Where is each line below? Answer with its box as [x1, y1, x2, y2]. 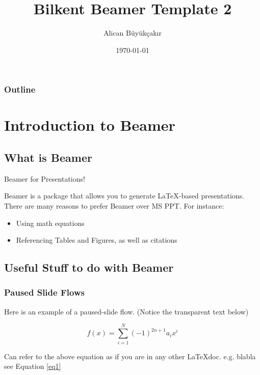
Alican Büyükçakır [103, 27, 162, 38]
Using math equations [16, 217, 85, 228]
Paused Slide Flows [4, 286, 85, 299]
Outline [4, 83, 36, 96]
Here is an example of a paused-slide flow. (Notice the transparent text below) [4, 306, 249, 316]
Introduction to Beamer [4, 114, 175, 135]
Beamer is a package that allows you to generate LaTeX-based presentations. [4, 190, 244, 201]
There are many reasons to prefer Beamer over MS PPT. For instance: [4, 200, 224, 211]
